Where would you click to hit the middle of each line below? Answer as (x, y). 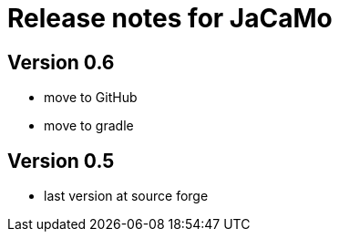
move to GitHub (91, 98)
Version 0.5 (61, 161)
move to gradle (89, 126)
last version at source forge (126, 196)
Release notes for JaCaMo (170, 18)
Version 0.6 (61, 62)
